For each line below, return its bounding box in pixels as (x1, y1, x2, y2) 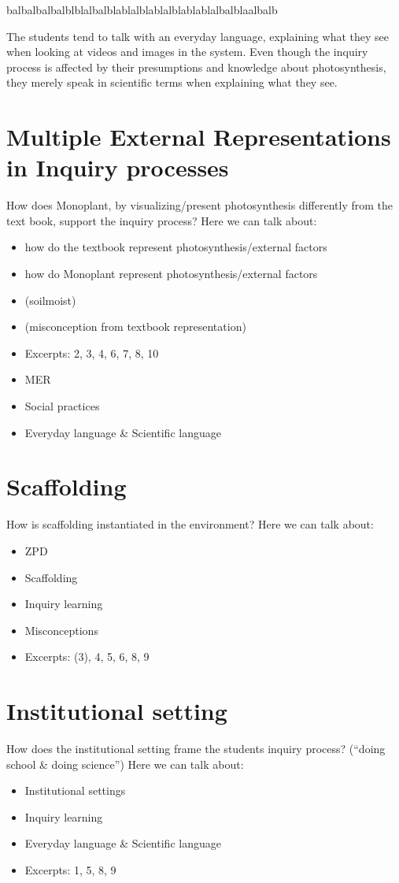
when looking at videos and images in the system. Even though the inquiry (6, 43, 368, 60)
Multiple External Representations (6, 121, 391, 153)
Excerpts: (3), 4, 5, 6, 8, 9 (24, 648, 150, 665)
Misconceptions (24, 621, 98, 638)
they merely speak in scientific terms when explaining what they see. (6, 74, 338, 91)
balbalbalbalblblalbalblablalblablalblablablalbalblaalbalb (6, 2, 278, 17)
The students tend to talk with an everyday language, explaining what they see (6, 28, 389, 44)
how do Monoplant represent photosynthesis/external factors (24, 265, 318, 282)
